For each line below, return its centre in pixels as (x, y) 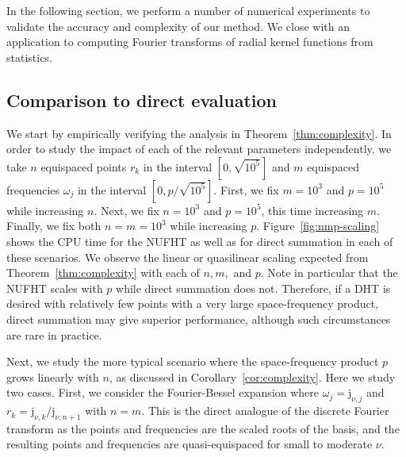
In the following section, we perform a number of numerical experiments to (188, 10)
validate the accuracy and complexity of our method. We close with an (178, 26)
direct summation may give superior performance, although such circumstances (199, 319)
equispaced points (84, 166)
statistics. (29, 57)
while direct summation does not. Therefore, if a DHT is (253, 288)
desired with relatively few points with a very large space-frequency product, (193, 303)
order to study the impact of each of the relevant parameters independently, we (199, 149)
